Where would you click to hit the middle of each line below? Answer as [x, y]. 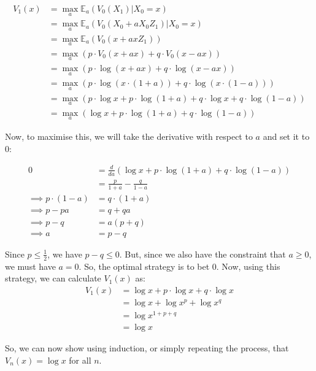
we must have [30, 266]
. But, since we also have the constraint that [202, 254]
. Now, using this [248, 266]
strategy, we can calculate [53, 278]
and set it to [286, 136]
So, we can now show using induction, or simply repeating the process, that [147, 348]
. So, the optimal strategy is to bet [144, 266]
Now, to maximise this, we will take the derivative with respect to [129, 136]
